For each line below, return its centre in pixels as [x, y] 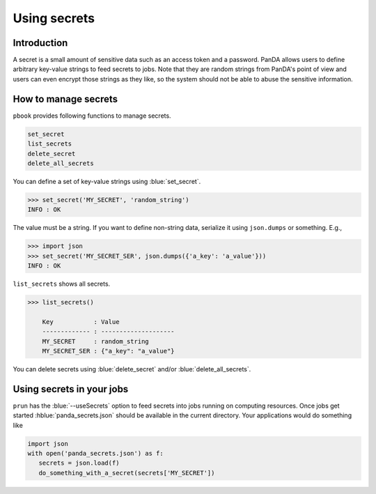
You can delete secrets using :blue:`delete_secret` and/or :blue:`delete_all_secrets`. [132, 369]
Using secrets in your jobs [71, 389]
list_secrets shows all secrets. [62, 284]
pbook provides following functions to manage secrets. [92, 116]
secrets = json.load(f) [79, 463]
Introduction [40, 43]
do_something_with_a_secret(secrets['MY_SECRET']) [127, 473]
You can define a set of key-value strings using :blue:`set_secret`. [107, 181]
